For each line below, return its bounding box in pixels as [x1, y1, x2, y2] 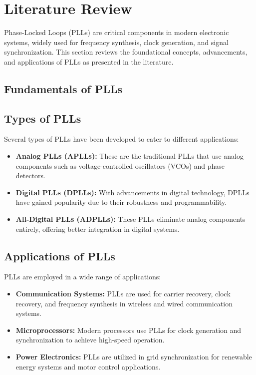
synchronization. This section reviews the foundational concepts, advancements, [4, 47, 248, 57]
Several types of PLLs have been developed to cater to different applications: [4, 134, 239, 144]
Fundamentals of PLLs [4, 81, 123, 96]
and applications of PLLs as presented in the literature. [4, 56, 174, 67]
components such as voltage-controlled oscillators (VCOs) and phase [15, 160, 225, 171]
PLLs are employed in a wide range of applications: [4, 271, 161, 282]
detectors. [15, 170, 46, 181]
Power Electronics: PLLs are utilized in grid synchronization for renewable [15, 351, 252, 361]
